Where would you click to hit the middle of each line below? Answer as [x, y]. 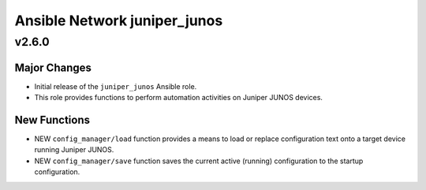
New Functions [52, 119]
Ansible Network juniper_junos [119, 20]
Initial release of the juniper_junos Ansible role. [116, 86]
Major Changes [53, 67]
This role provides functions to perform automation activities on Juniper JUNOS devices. [179, 98]
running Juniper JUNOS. [74, 150]
